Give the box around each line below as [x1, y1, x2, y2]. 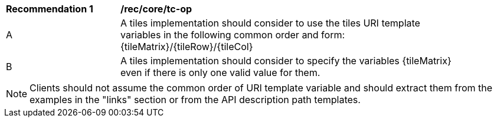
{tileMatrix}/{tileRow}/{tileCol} [120, 41, 253, 52]
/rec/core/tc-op [120, 3, 192, 15]
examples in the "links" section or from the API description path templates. [30, 94, 361, 105]
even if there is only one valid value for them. [120, 67, 321, 78]
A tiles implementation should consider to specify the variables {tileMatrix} [120, 55, 452, 67]
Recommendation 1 [6, 3, 93, 15]
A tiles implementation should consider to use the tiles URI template [120, 17, 420, 29]
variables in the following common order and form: [120, 29, 345, 41]
